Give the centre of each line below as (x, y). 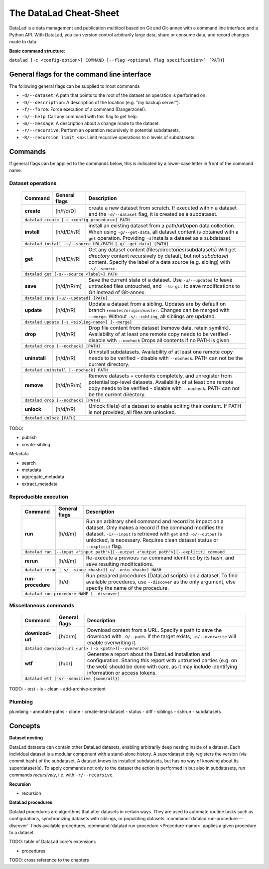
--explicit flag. (104, 546)
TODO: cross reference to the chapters (49, 860)
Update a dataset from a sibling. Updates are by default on (157, 304)
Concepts (25, 726)
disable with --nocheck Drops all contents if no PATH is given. (160, 340)
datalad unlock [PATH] (51, 418)
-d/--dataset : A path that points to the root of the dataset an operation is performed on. (114, 95)
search (29, 463)
